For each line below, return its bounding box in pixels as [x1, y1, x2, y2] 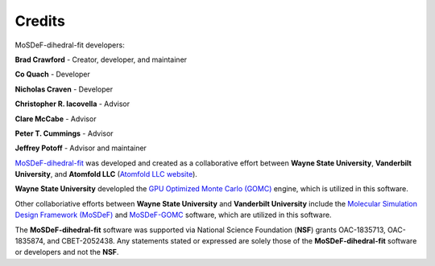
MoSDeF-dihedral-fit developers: [14, 40, 125, 50]
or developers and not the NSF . [14, 248, 119, 257]
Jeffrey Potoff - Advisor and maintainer [14, 143, 147, 153]
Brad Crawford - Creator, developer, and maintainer [14, 55, 188, 64]
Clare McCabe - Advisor [14, 113, 97, 124]
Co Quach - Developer [14, 69, 90, 80]
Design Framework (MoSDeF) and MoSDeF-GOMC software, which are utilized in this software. [14, 210, 332, 220]
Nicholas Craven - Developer [14, 84, 113, 94]
